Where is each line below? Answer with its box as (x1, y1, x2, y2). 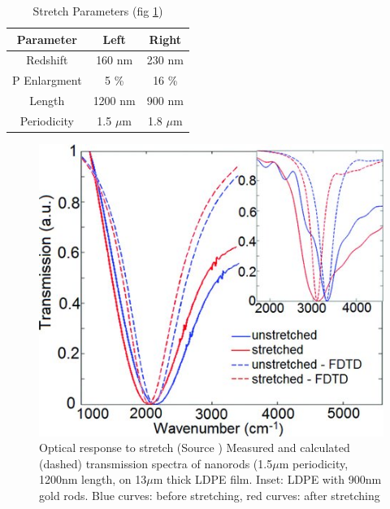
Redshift (26, 51, 68, 68)
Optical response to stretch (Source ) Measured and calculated (39, 439, 350, 456)
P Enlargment (12, 72, 82, 89)
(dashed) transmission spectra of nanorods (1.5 (39, 454, 273, 472)
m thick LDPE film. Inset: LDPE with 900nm (153, 471, 382, 488)
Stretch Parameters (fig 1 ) (32, 2, 163, 19)
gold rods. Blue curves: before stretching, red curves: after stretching (39, 487, 380, 504)
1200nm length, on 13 (39, 471, 147, 488)
